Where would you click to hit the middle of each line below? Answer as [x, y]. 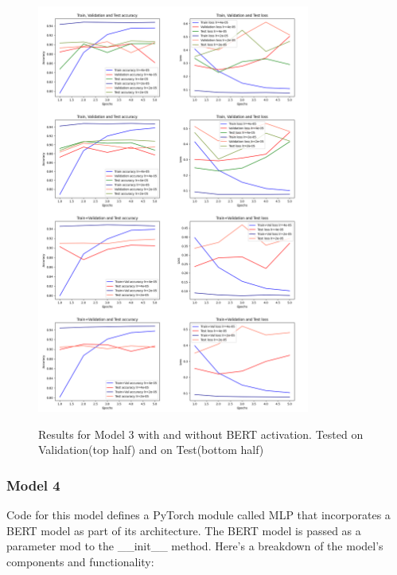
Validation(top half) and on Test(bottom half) [151, 450]
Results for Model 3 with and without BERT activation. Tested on [201, 434]
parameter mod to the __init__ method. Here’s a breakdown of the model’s [195, 546]
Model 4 [33, 485]
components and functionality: [80, 562]
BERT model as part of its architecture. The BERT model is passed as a [184, 530]
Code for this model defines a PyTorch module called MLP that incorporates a [198, 515]
